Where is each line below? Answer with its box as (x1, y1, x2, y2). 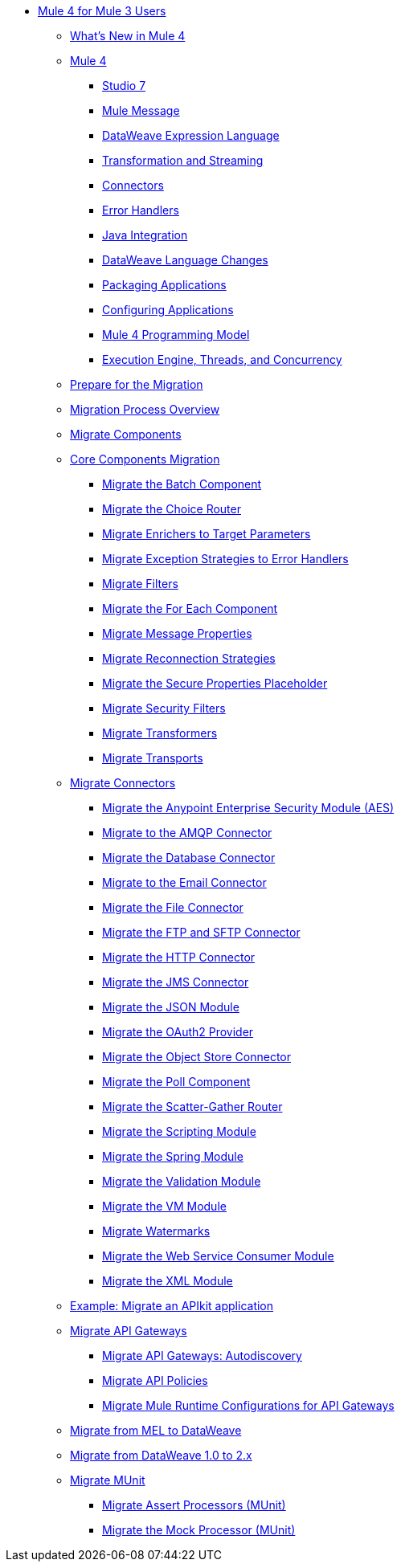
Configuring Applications (102, 303, 234, 316)
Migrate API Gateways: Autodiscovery (102, 1349, 302, 1362)
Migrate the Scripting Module (102, 1125, 256, 1138)
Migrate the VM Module (102, 1199, 227, 1213)
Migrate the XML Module (102, 1274, 233, 1288)
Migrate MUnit (70, 1473, 145, 1487)
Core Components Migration (70, 452, 220, 466)
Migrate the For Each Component (102, 602, 278, 615)
